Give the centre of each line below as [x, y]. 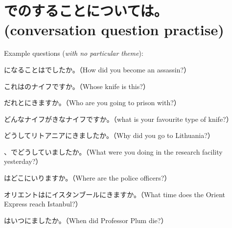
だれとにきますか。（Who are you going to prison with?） [92, 103]
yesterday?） [23, 161]
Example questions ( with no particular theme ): [74, 53]
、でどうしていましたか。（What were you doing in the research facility [113, 151]
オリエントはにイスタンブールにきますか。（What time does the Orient [115, 194]
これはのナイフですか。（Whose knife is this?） [77, 86]
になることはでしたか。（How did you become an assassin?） [97, 69]
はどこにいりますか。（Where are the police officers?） [88, 178]
